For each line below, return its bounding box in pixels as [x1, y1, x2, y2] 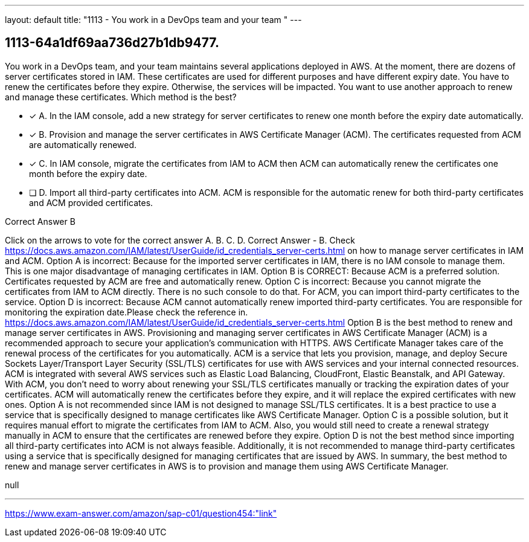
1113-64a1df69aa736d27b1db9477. [5, 35, 219, 51]
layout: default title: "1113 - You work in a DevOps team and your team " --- [5, 15, 302, 25]
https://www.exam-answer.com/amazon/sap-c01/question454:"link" [5, 508, 277, 518]
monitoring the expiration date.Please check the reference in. [5, 306, 248, 317]
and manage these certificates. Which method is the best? [5, 91, 237, 102]
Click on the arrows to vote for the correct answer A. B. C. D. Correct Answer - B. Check [5, 234, 355, 245]
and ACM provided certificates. [29, 197, 153, 208]
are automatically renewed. [29, 139, 137, 150]
